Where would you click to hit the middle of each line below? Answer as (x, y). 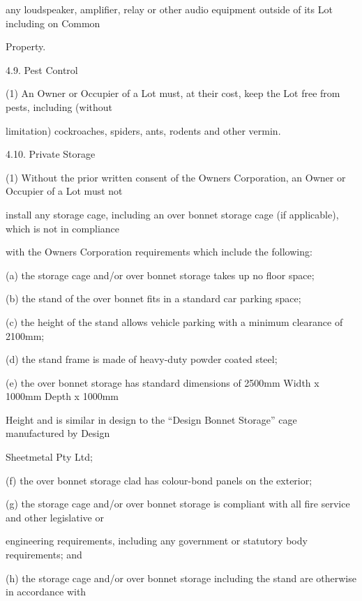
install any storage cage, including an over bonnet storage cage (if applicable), (172, 214)
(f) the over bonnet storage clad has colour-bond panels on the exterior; (159, 480)
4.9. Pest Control (42, 69)
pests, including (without (59, 106)
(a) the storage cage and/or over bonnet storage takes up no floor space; (160, 275)
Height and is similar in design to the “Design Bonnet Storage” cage (151, 419)
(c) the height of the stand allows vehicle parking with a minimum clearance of (174, 321)
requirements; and (44, 555)
